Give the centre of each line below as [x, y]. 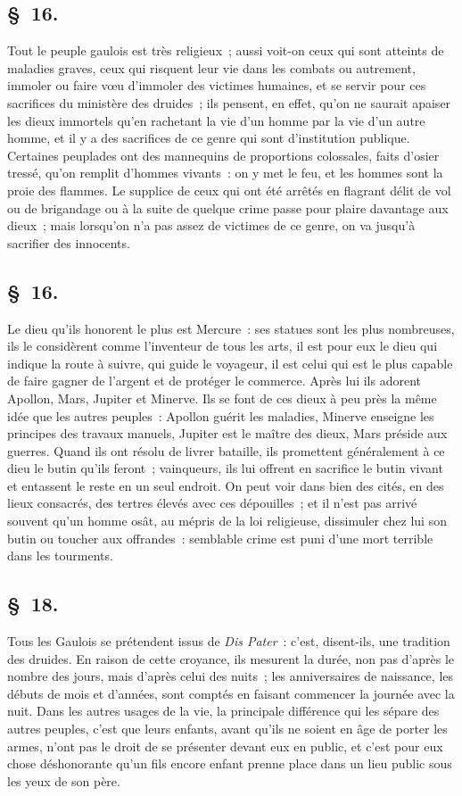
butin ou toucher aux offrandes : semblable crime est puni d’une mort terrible [220, 538]
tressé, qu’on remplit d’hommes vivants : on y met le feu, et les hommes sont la [225, 173]
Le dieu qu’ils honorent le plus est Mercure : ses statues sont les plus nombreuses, [231, 328]
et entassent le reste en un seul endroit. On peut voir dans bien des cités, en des [226, 485]
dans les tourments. [60, 556]
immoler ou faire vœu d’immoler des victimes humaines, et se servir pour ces [217, 85]
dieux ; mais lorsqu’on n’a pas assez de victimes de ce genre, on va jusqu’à [211, 225]
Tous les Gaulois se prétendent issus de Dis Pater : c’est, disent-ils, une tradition [229, 641]
